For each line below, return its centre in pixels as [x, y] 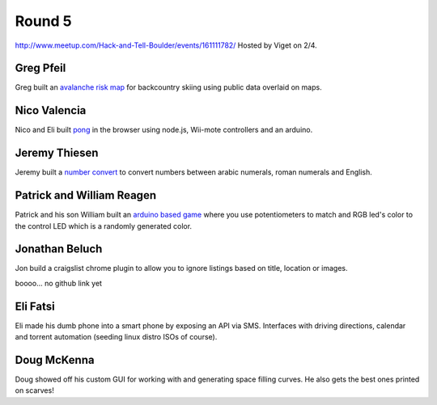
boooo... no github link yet [59, 283]
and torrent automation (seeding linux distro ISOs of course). [116, 337]
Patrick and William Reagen [86, 195]
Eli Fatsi [35, 306]
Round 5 [43, 21]
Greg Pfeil [40, 68]
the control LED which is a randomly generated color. [104, 226]
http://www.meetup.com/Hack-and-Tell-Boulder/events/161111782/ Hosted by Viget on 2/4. [166, 45]
